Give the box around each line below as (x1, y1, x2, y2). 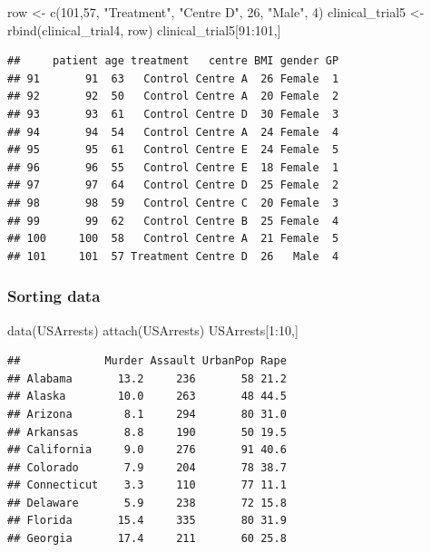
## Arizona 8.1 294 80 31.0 (7, 407, 287, 421)
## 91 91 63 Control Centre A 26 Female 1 (7, 72, 339, 85)
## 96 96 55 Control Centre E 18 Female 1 (7, 160, 339, 174)
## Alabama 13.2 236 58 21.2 (7, 372, 287, 385)
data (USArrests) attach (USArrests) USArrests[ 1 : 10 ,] (7, 320, 299, 339)
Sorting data (7, 285, 101, 307)
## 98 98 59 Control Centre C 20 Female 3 (7, 196, 339, 209)
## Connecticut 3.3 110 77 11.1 (7, 479, 287, 492)
